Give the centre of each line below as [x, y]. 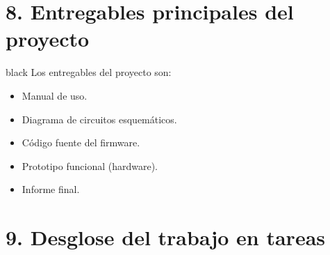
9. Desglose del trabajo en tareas [166, 237]
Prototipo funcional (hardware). [90, 165]
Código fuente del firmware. [81, 142]
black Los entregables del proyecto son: [89, 72]
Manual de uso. [55, 95]
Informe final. [51, 189]
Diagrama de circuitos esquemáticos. [99, 119]
